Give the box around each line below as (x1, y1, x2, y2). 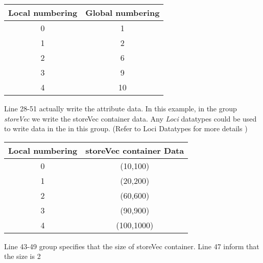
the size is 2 (4, 251, 41, 261)
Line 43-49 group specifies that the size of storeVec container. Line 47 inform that (4, 241, 259, 251)
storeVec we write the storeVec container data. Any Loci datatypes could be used (4, 113, 257, 124)
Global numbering (85, 7, 160, 18)
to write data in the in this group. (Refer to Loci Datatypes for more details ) (4, 123, 248, 134)
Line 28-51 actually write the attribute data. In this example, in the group (4, 103, 237, 113)
